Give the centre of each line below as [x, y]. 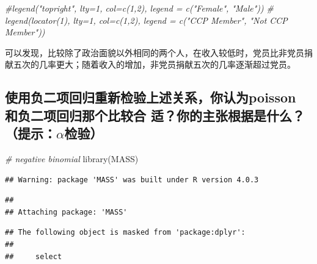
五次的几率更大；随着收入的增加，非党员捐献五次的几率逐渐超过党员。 [154, 64]
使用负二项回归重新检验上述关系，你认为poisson [151, 97]
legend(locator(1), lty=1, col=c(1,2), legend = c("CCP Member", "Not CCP [146, 20]
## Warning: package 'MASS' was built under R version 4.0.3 [132, 180]
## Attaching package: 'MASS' [66, 212]
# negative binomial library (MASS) [72, 158]
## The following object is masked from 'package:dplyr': [125, 233]
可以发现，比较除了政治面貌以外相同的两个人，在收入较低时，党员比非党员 [155, 52]
